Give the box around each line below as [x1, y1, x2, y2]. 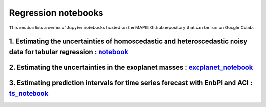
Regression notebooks [9, 7, 103, 18]
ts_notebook [9, 89, 49, 98]
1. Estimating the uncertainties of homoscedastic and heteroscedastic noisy [9, 37, 248, 46]
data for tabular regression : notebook [9, 47, 129, 56]
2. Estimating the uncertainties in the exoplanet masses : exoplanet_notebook [9, 63, 253, 71]
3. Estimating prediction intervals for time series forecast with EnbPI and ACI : [9, 79, 253, 87]
